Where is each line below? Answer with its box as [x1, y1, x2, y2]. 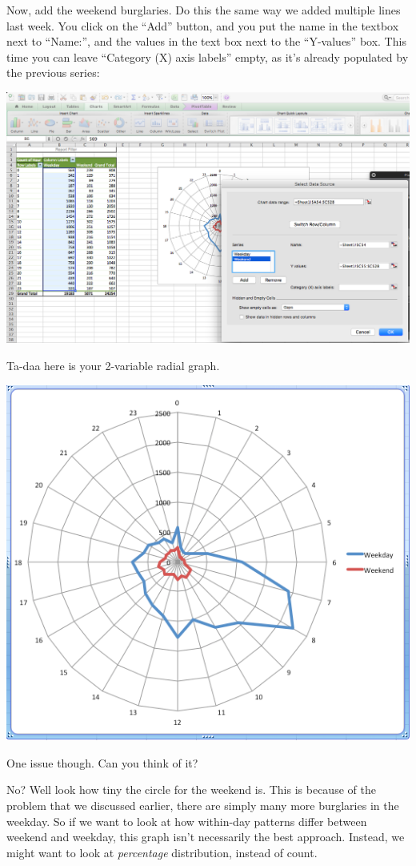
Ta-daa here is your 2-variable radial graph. [6, 357, 220, 374]
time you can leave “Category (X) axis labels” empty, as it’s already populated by [6, 48, 409, 65]
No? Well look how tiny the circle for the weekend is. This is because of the [6, 781, 376, 798]
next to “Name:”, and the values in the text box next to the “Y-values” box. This [6, 33, 406, 50]
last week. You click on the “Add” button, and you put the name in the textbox [6, 17, 399, 34]
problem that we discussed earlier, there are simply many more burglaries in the [6, 796, 399, 813]
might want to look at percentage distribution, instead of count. [6, 844, 318, 860]
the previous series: [6, 64, 100, 81]
